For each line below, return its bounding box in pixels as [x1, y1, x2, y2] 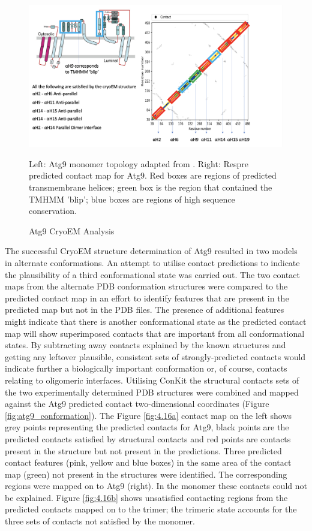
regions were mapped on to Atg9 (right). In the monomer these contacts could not [5, 479, 307, 492]
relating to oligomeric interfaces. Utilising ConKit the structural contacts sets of [5, 373, 299, 386]
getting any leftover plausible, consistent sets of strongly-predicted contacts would [5, 350, 306, 363]
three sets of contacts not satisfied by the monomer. [5, 515, 195, 527]
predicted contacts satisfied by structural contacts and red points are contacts [5, 432, 291, 445]
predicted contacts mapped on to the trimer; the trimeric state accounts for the [5, 503, 297, 515]
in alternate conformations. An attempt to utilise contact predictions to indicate [5, 257, 300, 268]
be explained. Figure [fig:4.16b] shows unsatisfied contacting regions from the [5, 491, 288, 503]
